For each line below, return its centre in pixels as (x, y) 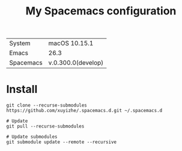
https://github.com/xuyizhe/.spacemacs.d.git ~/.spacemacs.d (84, 111)
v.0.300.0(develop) (76, 63)
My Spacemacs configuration (101, 11)
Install (22, 90)
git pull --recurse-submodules (45, 126)
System (20, 43)
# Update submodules (32, 137)
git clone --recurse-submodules (47, 105)
